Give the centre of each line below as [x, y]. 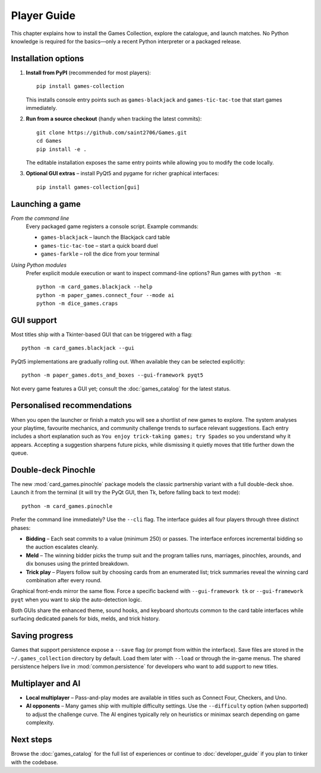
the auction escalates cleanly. [62, 547]
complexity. [40, 722]
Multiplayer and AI [46, 683]
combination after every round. [64, 580]
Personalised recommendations [71, 406]
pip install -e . [62, 149]
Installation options [48, 59]
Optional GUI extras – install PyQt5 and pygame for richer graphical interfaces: [122, 173]
